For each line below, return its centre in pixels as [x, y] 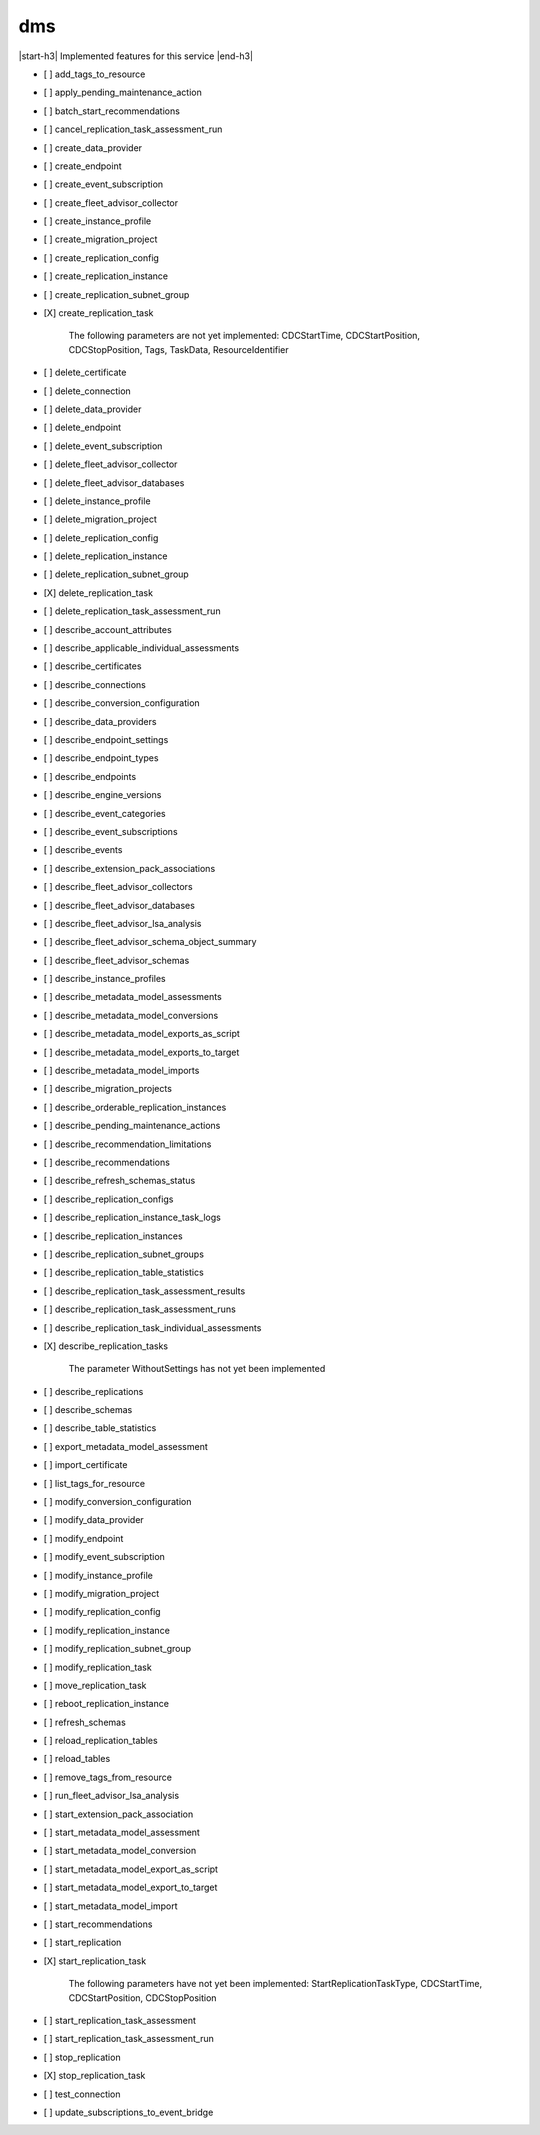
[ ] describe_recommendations [106, 1162]
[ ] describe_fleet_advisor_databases [119, 905]
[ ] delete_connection [87, 391]
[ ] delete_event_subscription [103, 446]
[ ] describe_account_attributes [107, 629]
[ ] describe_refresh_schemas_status [119, 1181]
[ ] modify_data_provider [93, 1520]
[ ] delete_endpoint [82, 427]
